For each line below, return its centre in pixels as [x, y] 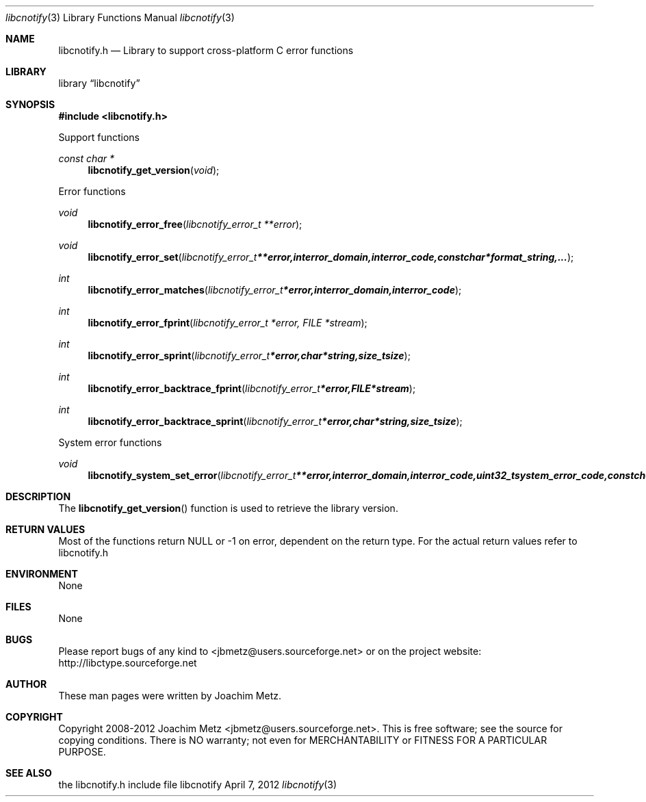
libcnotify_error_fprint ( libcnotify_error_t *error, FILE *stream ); [228, 323]
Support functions [99, 137]
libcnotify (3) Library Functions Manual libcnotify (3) [120, 17]
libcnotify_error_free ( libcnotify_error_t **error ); [195, 224]
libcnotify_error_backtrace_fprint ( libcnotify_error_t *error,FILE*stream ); [252, 388]
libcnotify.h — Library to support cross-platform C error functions [206, 50]
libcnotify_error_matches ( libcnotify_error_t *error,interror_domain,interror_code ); [275, 290]
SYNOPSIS [30, 104]
